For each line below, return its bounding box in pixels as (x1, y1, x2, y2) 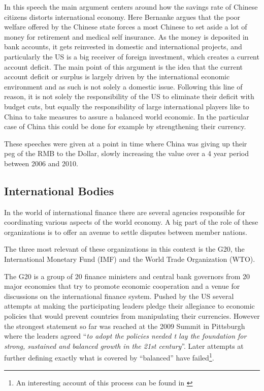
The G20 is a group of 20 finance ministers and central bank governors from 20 (4, 270, 250, 281)
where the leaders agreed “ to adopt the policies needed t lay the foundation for (4, 330, 247, 341)
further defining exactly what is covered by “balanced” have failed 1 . (4, 351, 214, 363)
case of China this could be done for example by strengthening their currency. (4, 121, 246, 132)
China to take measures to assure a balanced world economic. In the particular (4, 111, 249, 122)
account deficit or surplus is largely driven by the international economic (4, 71, 230, 82)
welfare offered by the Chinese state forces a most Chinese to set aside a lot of (4, 21, 247, 32)
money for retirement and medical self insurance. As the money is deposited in (4, 31, 249, 42)
